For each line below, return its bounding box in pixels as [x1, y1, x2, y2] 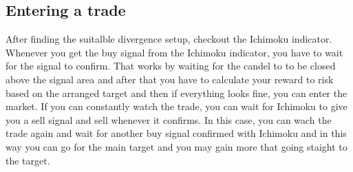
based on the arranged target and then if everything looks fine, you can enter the [6, 85, 347, 100]
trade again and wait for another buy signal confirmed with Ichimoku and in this [6, 126, 347, 140]
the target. [6, 153, 50, 167]
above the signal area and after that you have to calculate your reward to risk [6, 72, 334, 86]
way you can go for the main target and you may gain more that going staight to [6, 139, 347, 153]
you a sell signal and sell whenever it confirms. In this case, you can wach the [6, 112, 332, 127]
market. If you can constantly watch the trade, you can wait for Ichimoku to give [6, 99, 347, 114]
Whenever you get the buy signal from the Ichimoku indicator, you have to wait [6, 45, 343, 59]
